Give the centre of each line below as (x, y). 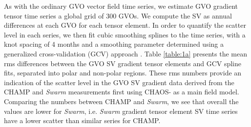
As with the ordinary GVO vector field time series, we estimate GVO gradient (121, 6)
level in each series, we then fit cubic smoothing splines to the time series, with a (125, 34)
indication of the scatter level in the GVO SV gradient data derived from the (119, 82)
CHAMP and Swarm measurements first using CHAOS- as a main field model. (122, 92)
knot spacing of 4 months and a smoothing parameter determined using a (114, 44)
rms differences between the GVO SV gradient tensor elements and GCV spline (123, 63)
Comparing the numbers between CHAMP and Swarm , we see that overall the (121, 101)
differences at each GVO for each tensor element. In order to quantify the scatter (125, 25)
